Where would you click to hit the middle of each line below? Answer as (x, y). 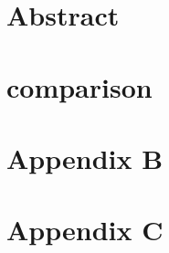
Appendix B (85, 158)
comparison (79, 86)
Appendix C (85, 230)
